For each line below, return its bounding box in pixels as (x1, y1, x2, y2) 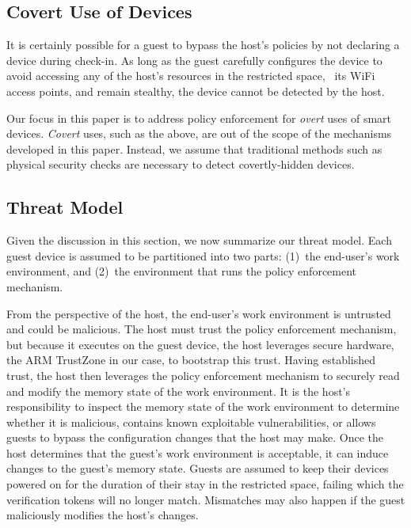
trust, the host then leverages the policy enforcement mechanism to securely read (6, 367, 400, 383)
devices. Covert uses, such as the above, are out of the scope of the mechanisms (6, 125, 392, 142)
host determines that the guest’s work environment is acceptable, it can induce (6, 444, 389, 461)
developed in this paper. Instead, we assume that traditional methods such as (6, 140, 382, 157)
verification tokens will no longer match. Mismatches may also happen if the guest (6, 491, 405, 507)
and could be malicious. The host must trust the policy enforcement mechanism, (6, 321, 397, 337)
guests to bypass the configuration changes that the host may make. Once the (6, 429, 384, 446)
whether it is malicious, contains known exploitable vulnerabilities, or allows (6, 413, 376, 430)
